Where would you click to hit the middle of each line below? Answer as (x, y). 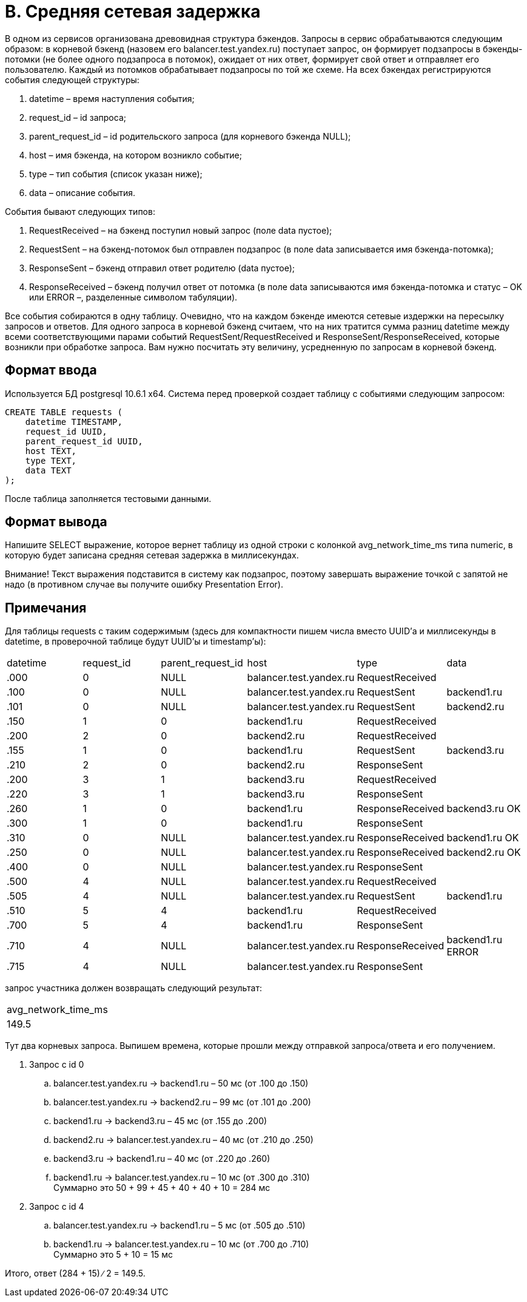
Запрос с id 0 (57, 1065)
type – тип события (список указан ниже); (116, 174)
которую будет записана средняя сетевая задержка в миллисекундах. (152, 555)
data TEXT (48, 470)
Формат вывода (56, 522)
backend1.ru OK (483, 838)
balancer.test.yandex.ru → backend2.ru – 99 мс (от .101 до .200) (182, 1102)
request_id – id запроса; (78, 117)
